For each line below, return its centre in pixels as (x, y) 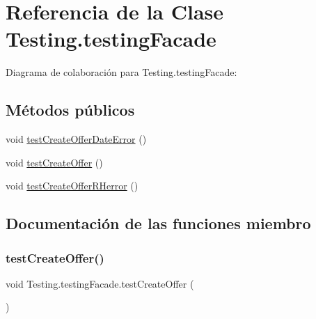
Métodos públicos (70, 110)
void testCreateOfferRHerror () (72, 186)
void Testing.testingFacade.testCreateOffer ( (100, 283)
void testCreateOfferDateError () (76, 139)
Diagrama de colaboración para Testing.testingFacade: (121, 72)
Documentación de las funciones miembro (158, 223)
